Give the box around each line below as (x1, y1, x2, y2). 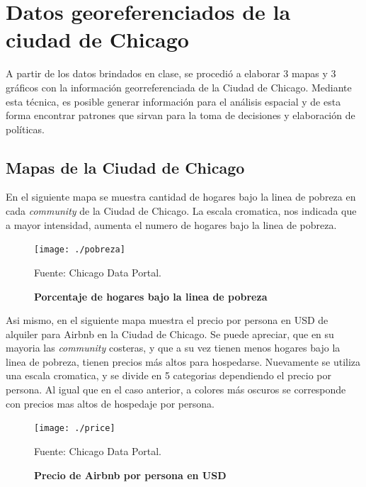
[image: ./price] (34, 423, 115, 434)
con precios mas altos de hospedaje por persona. (6, 396, 215, 410)
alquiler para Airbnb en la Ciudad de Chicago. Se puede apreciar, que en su (6, 326, 334, 341)
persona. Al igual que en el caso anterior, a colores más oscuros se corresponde (6, 382, 346, 397)
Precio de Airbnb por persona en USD (34, 467, 227, 482)
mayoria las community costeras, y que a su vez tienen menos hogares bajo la (6, 340, 341, 355)
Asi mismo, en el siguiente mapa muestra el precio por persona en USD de (6, 313, 328, 328)
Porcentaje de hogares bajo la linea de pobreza (34, 289, 268, 303)
